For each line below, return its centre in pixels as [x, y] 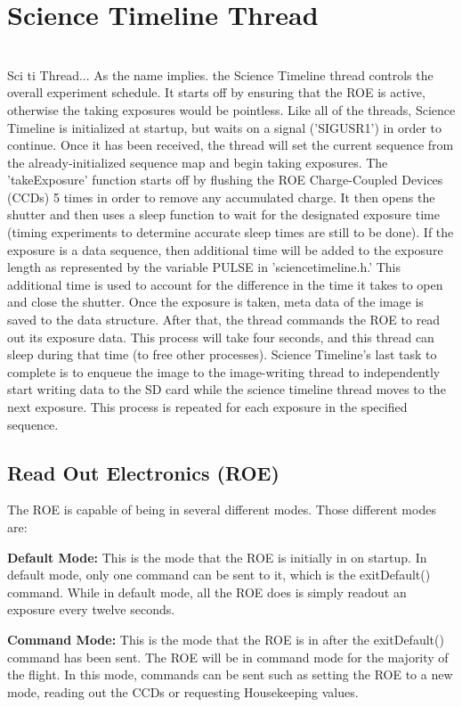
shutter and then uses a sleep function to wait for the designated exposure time [223, 214]
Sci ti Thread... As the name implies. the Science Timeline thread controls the [220, 74]
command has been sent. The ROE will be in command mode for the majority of [228, 657]
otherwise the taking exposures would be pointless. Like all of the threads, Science [231, 109]
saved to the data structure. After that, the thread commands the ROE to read [224, 320]
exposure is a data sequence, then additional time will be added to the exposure [225, 249]
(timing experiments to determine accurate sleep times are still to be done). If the [231, 232]
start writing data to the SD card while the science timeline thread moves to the [227, 389]
